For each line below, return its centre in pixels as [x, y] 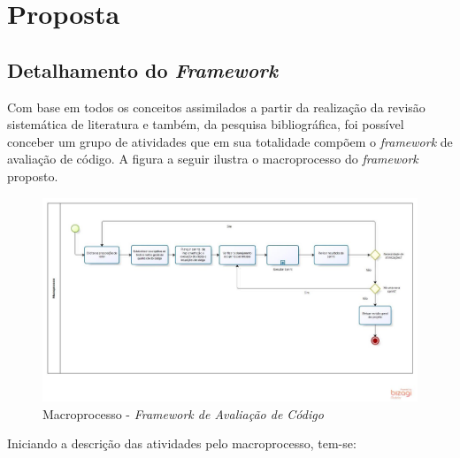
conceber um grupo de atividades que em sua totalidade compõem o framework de [230, 141]
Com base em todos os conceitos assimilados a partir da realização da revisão [216, 107]
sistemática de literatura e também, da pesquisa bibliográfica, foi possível [206, 124]
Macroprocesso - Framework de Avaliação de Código [183, 413]
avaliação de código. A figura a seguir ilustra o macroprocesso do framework [213, 159]
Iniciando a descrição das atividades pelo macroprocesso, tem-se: [182, 443]
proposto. [33, 176]
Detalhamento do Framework [142, 69]
